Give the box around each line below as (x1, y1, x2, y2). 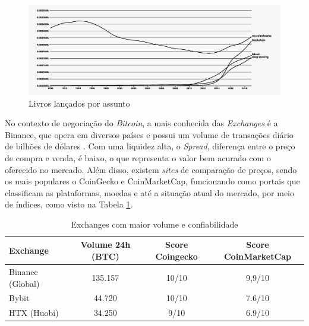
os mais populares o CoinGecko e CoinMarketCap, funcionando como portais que (5, 175, 300, 187)
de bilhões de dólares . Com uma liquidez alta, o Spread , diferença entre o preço (5, 140, 295, 152)
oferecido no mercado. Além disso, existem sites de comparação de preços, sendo (5, 163, 297, 175)
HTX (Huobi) (9, 306, 59, 319)
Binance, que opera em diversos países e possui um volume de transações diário (5, 128, 294, 140)
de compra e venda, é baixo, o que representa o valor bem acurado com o (5, 151, 271, 164)
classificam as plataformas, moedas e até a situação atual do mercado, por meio (5, 186, 295, 199)
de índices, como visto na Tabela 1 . (5, 198, 133, 210)
